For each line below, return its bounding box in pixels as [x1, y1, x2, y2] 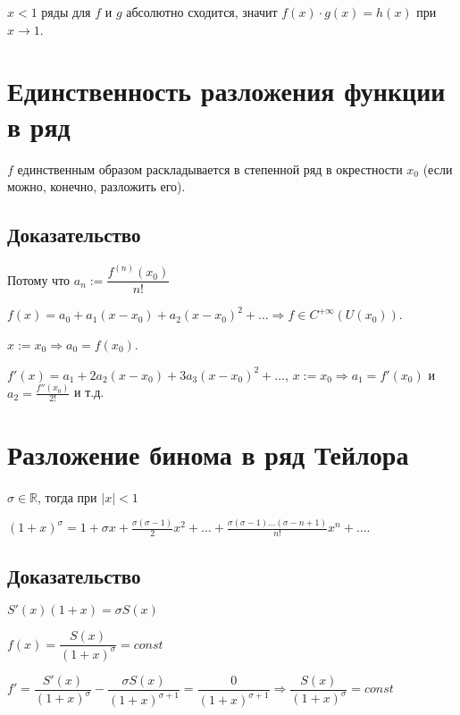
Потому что [7, 270, 71, 289]
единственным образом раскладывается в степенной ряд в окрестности [17, 159, 403, 178]
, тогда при [38, 487, 97, 506]
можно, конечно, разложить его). [7, 177, 186, 196]
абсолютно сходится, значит [126, 3, 278, 21]
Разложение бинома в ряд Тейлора [7, 435, 409, 472]
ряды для [41, 3, 91, 21]
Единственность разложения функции [7, 72, 446, 109]
